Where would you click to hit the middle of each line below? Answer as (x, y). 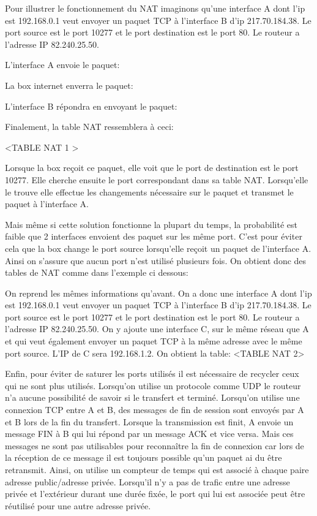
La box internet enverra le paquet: (69, 85)
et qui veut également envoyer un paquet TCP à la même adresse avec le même (154, 341)
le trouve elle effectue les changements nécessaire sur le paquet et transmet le (149, 192)
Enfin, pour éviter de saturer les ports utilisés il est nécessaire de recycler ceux (152, 374)
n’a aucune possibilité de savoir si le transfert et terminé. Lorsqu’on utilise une (152, 397)
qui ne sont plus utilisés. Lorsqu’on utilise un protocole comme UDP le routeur (153, 385)
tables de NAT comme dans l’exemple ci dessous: (97, 272)
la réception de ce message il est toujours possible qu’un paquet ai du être (144, 457)
